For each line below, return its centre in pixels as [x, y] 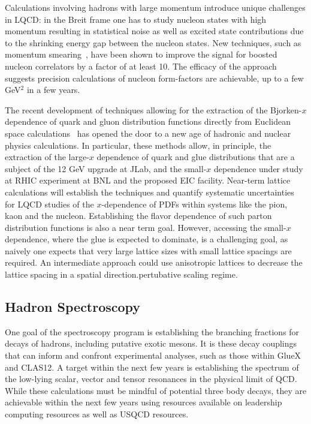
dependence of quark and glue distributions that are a [196, 157]
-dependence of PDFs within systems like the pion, [194, 204]
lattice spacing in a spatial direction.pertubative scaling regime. [121, 274]
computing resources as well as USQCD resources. [97, 414]
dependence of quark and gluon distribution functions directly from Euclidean [148, 121]
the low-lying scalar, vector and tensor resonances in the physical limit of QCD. [151, 379]
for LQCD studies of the [49, 204]
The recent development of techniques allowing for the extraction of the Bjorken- [153, 109]
